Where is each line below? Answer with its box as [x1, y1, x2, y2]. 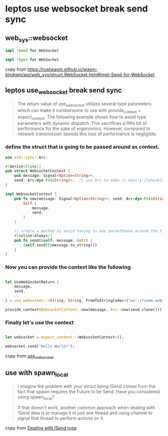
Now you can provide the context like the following [5, 264, 131, 271]
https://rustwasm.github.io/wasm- [27, 66, 98, 72]
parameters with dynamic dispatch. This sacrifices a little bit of [17, 120, 147, 126]
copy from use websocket [5, 353, 54, 360]
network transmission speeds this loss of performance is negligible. [17, 131, 157, 137]
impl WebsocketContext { [5, 191, 57, 196]
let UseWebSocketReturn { [5, 279, 59, 285]
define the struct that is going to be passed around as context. [5, 143, 160, 150]
